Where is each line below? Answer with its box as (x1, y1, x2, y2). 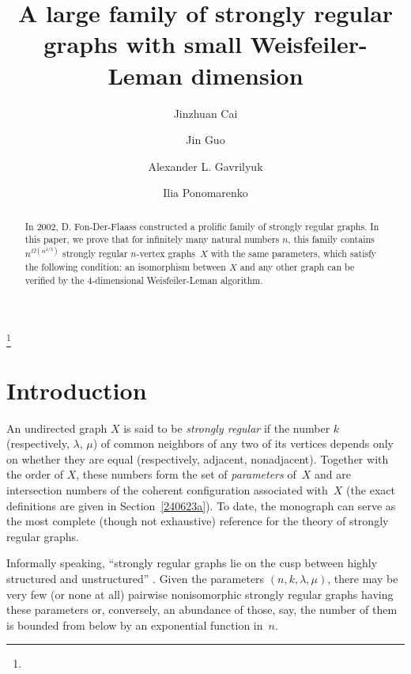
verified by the (25, 273, 85, 286)
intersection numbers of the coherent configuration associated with (6, 482, 328, 498)
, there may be (327, 570, 398, 587)
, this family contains (288, 233, 375, 246)
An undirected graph (6, 419, 107, 436)
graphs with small (43, 28, 242, 60)
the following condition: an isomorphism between (25, 259, 226, 273)
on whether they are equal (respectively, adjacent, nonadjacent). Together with (6, 450, 389, 467)
